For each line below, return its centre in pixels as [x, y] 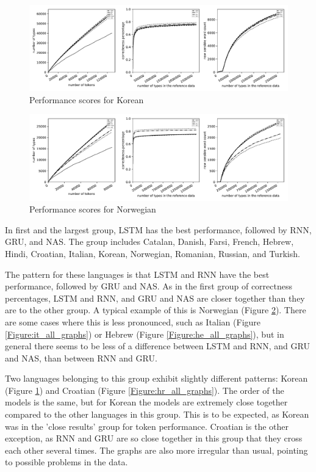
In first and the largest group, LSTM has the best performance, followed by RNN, [158, 229]
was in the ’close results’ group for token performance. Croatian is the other [147, 426]
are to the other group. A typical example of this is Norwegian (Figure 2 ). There [156, 310]
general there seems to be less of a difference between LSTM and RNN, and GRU [157, 346]
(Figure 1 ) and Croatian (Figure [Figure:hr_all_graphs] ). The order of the [145, 390]
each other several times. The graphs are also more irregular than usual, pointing [156, 450]
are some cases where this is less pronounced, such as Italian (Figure [133, 321]
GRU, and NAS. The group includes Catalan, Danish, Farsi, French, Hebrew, [149, 241]
